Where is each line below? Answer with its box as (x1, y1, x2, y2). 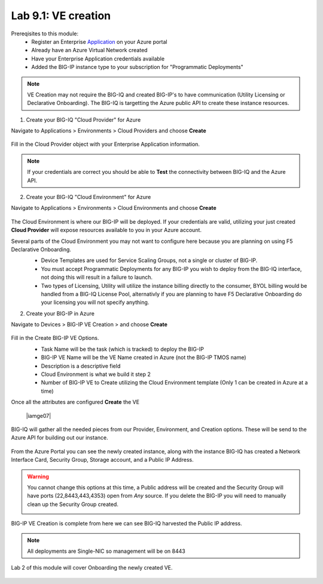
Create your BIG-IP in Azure (26, 309, 95, 317)
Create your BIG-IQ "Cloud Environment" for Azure (26, 194, 151, 201)
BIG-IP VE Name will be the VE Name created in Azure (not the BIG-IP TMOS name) (41, 354, 246, 361)
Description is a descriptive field (41, 362, 121, 369)
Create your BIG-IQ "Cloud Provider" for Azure (26, 116, 141, 123)
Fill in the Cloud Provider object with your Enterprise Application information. (11, 141, 200, 148)
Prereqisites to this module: (11, 30, 79, 37)
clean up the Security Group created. (27, 501, 119, 508)
